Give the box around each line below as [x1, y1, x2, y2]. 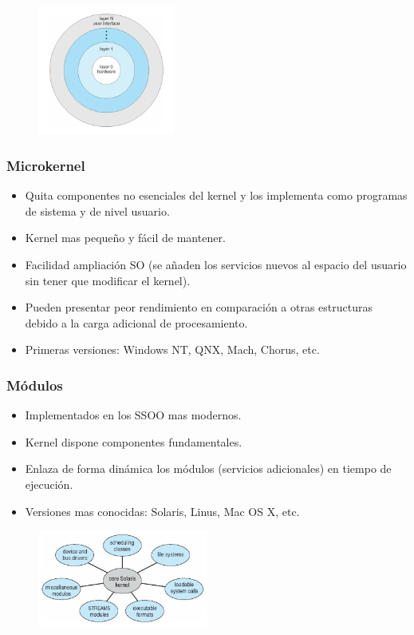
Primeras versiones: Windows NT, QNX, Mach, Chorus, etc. [25, 341, 320, 358]
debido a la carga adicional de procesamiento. [25, 314, 248, 331]
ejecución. [25, 475, 73, 492]
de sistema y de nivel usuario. [25, 202, 170, 219]
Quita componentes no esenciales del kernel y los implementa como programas [25, 187, 408, 204]
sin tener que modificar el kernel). [25, 272, 191, 288]
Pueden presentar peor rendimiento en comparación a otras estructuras [25, 299, 373, 316]
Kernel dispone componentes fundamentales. [25, 433, 242, 450]
